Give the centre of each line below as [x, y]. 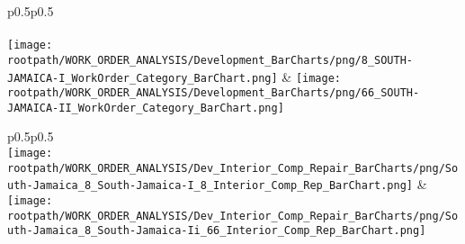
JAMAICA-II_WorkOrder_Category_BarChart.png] [146, 108]
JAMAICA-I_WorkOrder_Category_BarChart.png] [143, 78]
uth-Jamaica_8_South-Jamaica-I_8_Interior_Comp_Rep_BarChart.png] [210, 186]
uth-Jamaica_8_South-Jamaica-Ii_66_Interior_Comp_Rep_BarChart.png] [217, 231]
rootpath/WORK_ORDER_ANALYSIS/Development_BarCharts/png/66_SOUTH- [214, 93]
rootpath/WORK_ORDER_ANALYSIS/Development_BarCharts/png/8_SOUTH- [210, 60]
